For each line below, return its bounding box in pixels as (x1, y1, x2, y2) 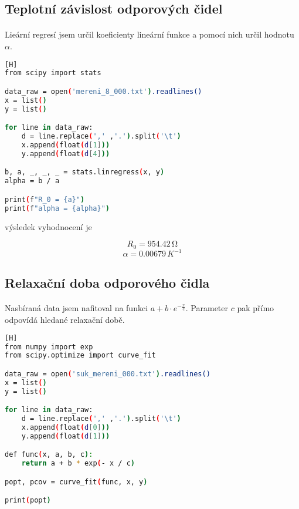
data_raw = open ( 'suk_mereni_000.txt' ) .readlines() (5, 369, 210, 378)
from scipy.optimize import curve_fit (5, 351, 156, 360)
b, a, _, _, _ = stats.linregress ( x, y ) (5, 168, 165, 177)
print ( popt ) (5, 496, 51, 505)
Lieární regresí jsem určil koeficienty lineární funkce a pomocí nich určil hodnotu (5, 28, 294, 41)
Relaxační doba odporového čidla (5, 273, 210, 291)
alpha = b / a (5, 177, 60, 186)
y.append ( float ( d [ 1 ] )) (21, 432, 110, 440)
